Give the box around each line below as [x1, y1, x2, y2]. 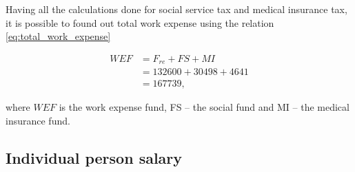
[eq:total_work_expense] [6, 29, 111, 43]
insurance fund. [6, 113, 70, 127]
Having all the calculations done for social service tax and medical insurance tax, [6, 2, 347, 16]
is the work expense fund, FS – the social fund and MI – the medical [59, 100, 349, 114]
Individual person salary [6, 147, 183, 168]
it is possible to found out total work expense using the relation [6, 15, 274, 30]
